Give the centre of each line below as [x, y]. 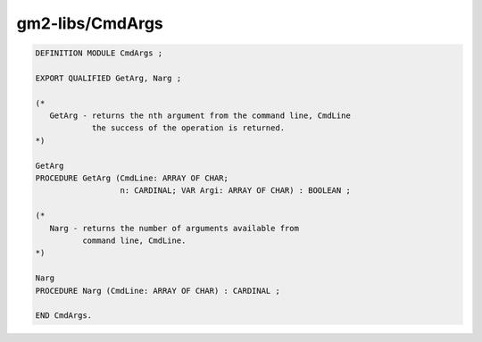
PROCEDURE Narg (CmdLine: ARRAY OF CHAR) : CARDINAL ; [158, 291]
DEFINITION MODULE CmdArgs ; [99, 53]
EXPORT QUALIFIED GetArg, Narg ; [108, 78]
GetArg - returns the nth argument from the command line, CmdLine [200, 116]
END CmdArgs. [64, 316]
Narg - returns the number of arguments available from [174, 228]
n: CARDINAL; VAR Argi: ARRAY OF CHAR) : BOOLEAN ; [236, 191]
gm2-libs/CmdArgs [90, 23]
